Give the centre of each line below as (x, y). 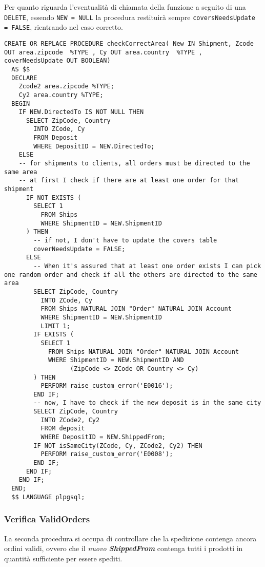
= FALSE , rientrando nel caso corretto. (64, 27)
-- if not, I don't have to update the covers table (125, 240)
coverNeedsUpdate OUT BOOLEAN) (57, 61)
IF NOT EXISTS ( (54, 197)
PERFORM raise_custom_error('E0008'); (107, 454)
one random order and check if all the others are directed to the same (131, 275)
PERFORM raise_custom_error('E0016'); (107, 386)
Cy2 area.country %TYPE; (61, 95)
